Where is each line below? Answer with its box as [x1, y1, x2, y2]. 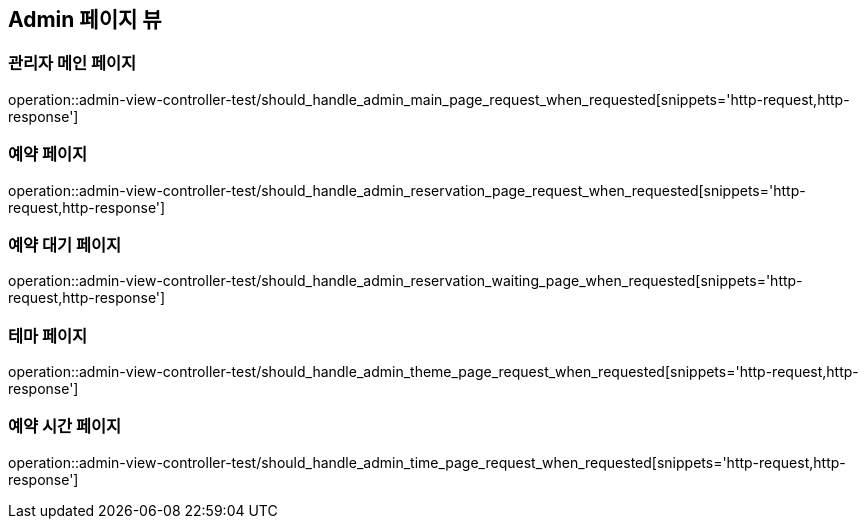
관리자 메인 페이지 [8, 53, 137, 74]
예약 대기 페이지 [8, 234, 122, 255]
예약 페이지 [8, 144, 88, 165]
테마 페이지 [8, 325, 88, 346]
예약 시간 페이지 [8, 416, 122, 437]
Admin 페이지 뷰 [8, 7, 162, 32]
